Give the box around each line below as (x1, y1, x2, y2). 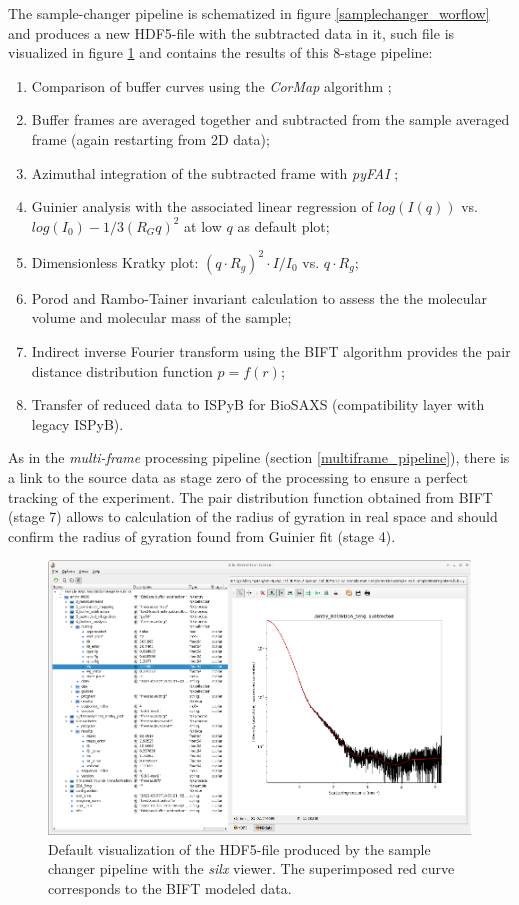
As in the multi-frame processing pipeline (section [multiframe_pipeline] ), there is (8, 447, 510, 468)
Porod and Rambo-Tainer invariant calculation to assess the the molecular (31, 287, 487, 308)
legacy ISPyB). (31, 413, 124, 434)
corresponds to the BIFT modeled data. (48, 878, 292, 899)
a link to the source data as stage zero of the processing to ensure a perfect (8, 467, 468, 487)
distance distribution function (31, 360, 213, 381)
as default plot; (237, 215, 330, 236)
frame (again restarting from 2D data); (31, 128, 270, 149)
